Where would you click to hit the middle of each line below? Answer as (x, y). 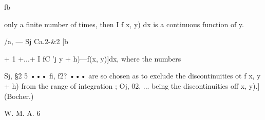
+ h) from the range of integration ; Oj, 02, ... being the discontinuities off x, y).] (132, 85)
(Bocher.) (19, 96)
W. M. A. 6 (22, 113)
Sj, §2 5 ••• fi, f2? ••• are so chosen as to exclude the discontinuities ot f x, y (132, 76)
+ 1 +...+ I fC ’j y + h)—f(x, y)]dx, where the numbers (93, 58)
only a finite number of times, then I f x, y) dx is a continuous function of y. (124, 24)
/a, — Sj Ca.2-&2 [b (36, 41)
